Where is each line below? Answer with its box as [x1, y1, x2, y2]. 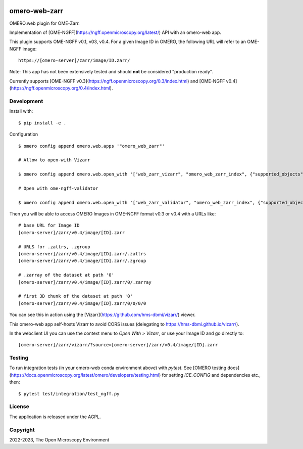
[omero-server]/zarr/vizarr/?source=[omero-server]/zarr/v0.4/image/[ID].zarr [18, 342, 218, 348]
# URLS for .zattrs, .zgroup [18, 244, 90, 250]
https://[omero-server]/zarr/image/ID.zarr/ [18, 58, 131, 63]
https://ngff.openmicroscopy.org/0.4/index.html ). [11, 85, 113, 91]
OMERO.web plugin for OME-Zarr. [9, 20, 80, 26]
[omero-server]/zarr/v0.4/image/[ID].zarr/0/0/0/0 [18, 300, 146, 306]
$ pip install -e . [18, 120, 67, 126]
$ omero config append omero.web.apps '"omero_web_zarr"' [18, 143, 165, 149]
